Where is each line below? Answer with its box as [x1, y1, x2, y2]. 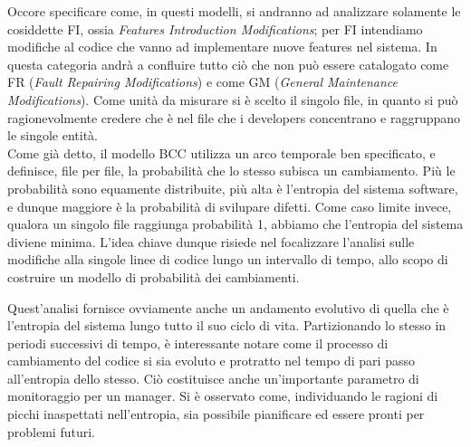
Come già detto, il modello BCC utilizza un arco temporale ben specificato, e [7, 143, 436, 162]
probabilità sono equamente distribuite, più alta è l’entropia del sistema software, [7, 178, 458, 197]
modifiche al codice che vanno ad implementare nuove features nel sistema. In [7, 37, 437, 56]
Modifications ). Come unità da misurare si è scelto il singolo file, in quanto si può [7, 90, 458, 109]
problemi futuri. [7, 422, 95, 441]
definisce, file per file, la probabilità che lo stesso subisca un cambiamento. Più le [7, 161, 456, 180]
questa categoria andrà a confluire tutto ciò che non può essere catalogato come [7, 54, 449, 73]
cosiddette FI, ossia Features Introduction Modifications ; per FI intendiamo [7, 19, 423, 38]
